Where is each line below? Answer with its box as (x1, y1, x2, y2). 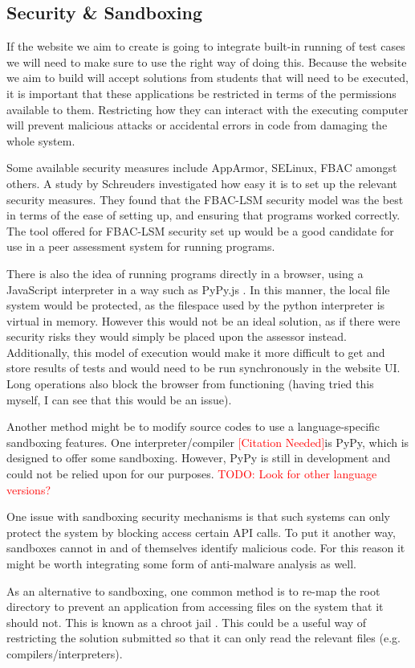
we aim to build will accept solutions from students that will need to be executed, (6, 69, 409, 86)
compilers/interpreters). (6, 645, 123, 662)
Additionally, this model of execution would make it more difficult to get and (6, 343, 385, 360)
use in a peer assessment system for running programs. (6, 238, 275, 255)
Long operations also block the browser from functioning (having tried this (6, 375, 374, 392)
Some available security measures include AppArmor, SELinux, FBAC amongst (6, 159, 397, 176)
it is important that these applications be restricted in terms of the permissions (6, 84, 397, 101)
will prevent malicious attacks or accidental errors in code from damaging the (6, 117, 388, 133)
